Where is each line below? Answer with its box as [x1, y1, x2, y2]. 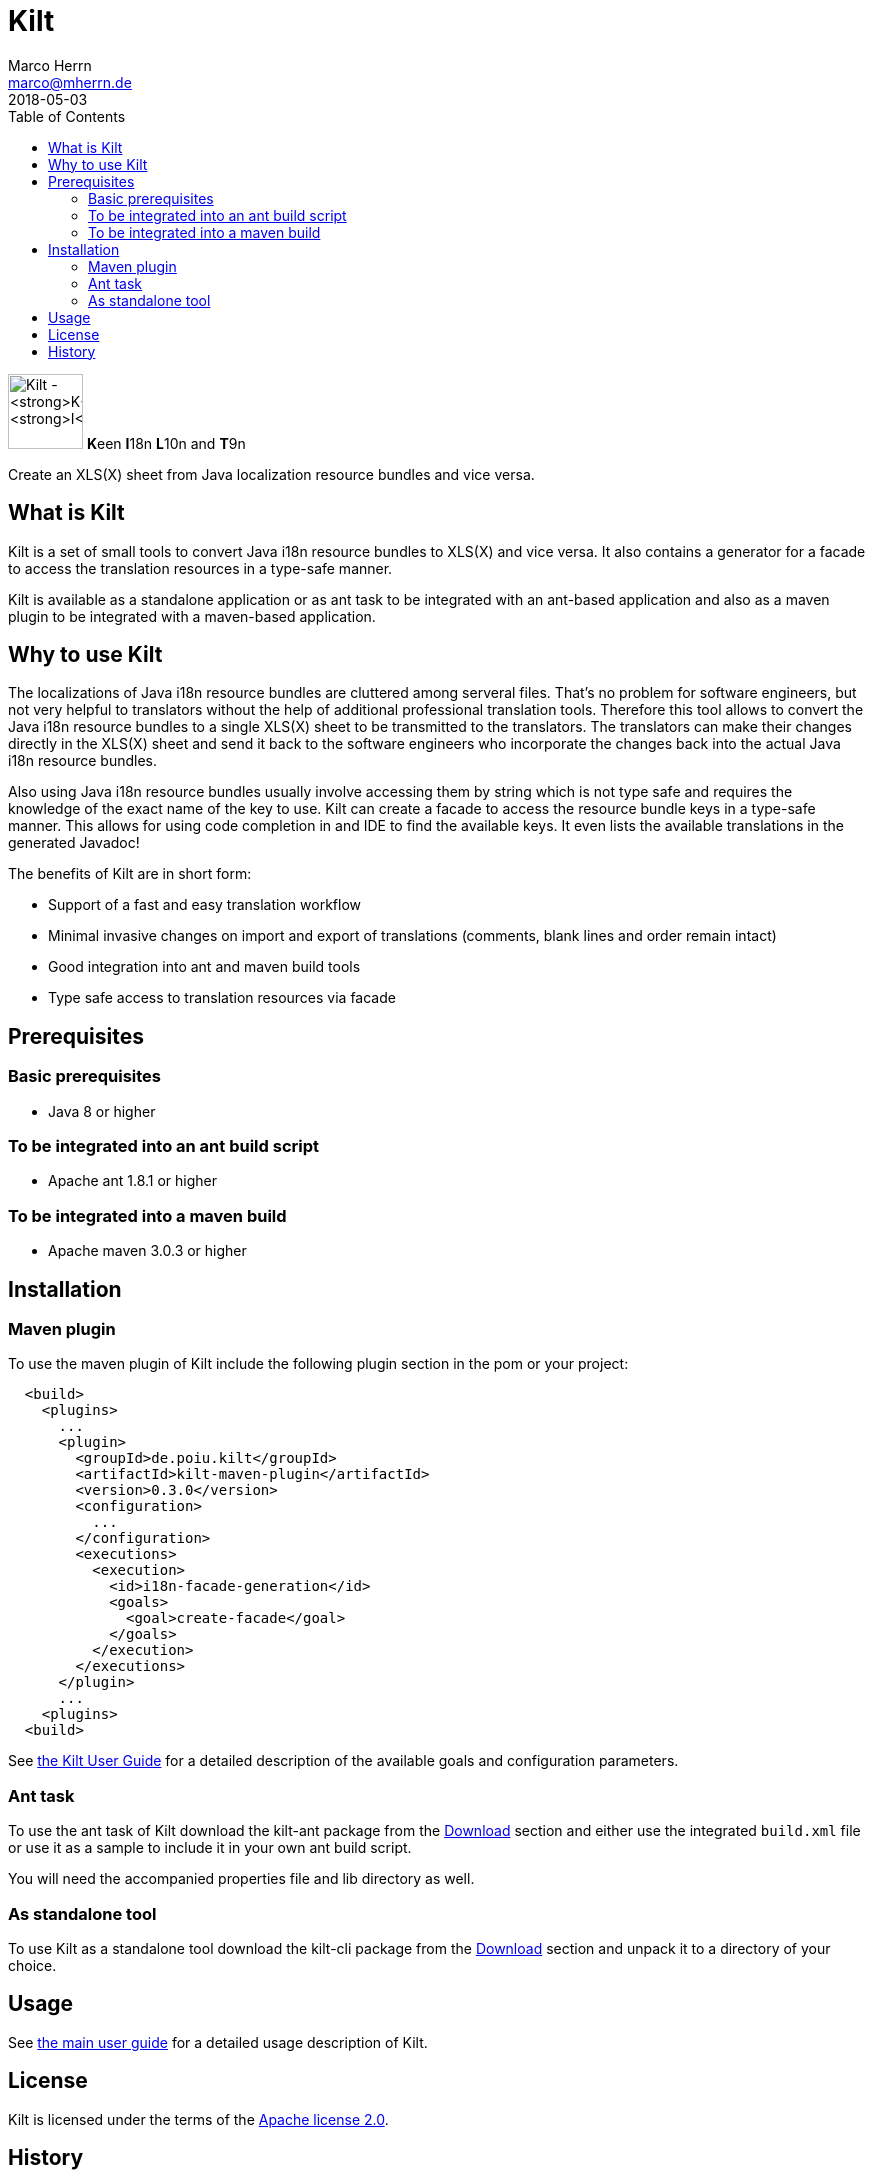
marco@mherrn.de [8, 73, 132, 91]
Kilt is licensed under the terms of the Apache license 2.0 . [8, 2110, 389, 2128]
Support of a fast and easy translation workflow [48, 896, 361, 914]
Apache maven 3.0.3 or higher [48, 1242, 247, 1260]
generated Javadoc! [8, 834, 140, 852]
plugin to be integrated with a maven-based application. [8, 607, 376, 625]
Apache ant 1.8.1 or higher [48, 1172, 218, 1190]
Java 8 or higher [48, 1102, 156, 1120]
